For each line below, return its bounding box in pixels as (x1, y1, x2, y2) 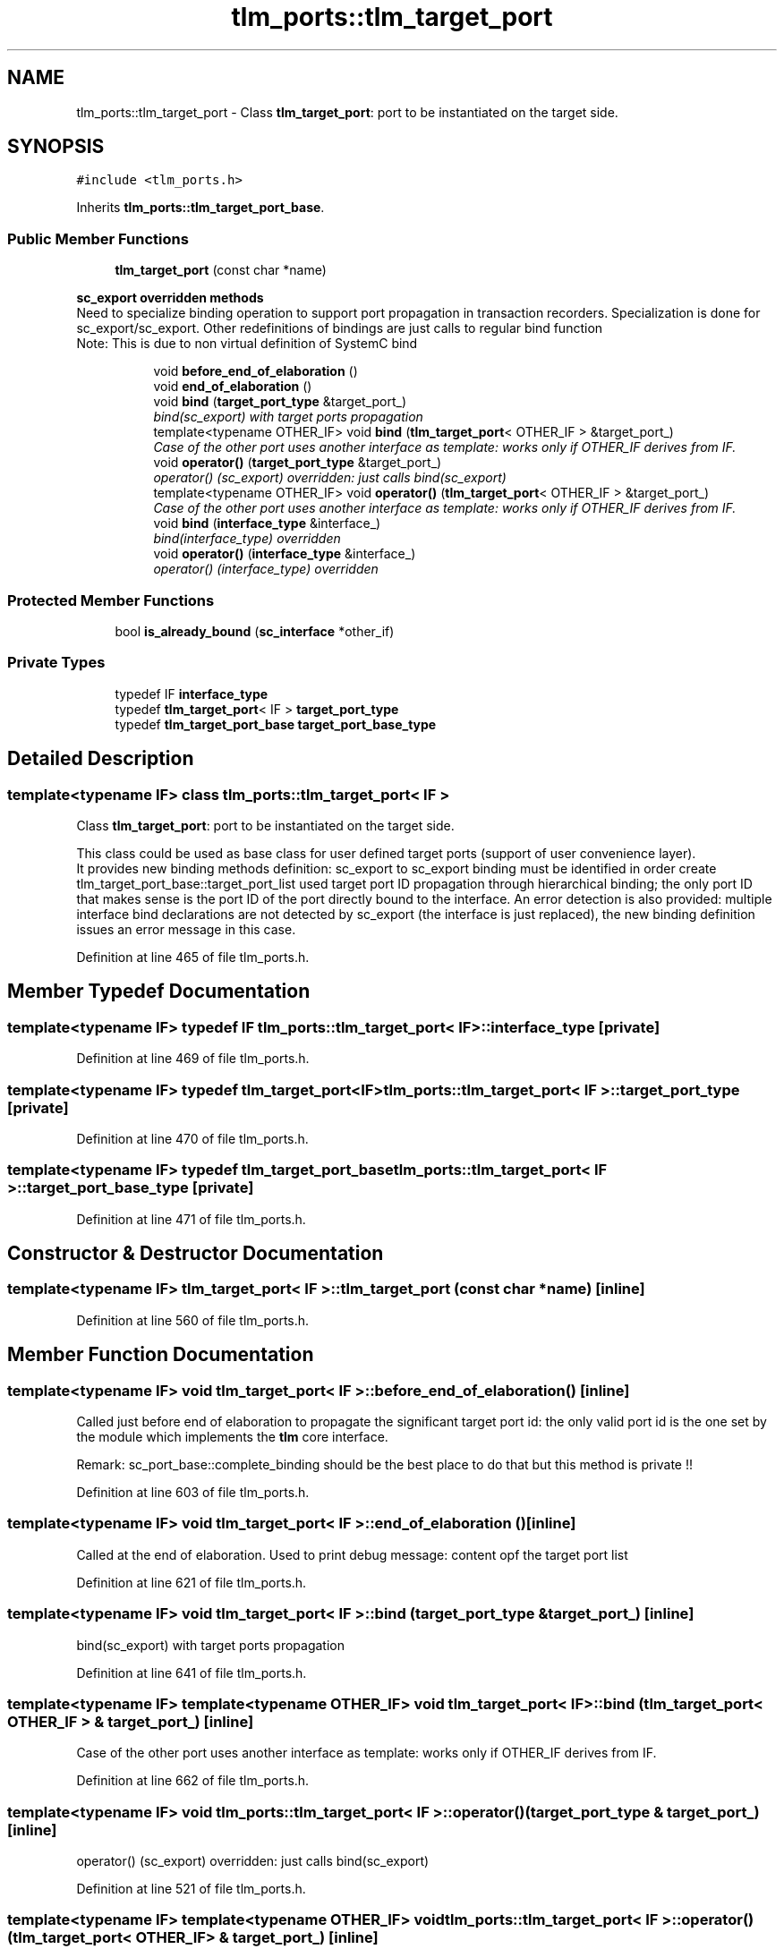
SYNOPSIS (7, 135, 105, 158)
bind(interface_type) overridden (153, 531, 341, 547)
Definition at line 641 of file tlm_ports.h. (76, 1664, 307, 1681)
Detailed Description (7, 747, 194, 770)
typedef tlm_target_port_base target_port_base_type (115, 716, 437, 732)
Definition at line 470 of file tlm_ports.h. (76, 1130, 309, 1146)
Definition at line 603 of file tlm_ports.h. (76, 1485, 310, 1501)
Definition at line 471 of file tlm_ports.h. (76, 1211, 306, 1227)
